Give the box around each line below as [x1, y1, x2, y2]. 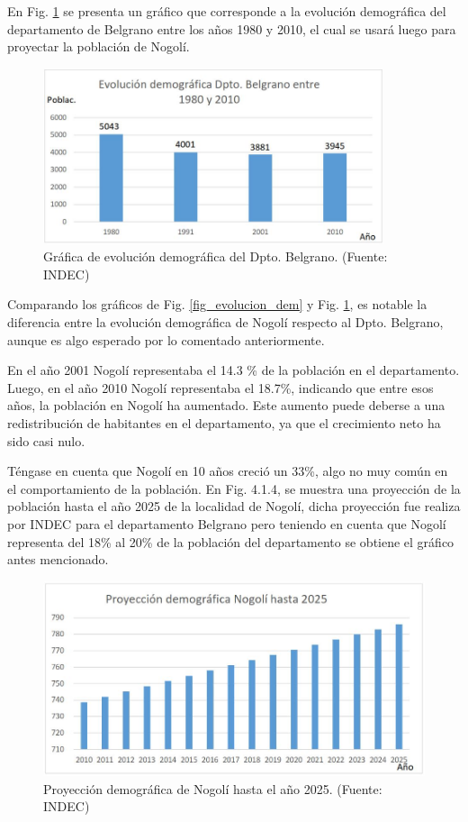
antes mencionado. [7, 550, 109, 569]
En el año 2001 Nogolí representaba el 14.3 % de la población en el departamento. [7, 361, 460, 379]
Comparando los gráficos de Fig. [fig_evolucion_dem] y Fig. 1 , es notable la [7, 295, 427, 314]
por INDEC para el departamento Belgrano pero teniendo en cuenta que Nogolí [7, 514, 446, 533]
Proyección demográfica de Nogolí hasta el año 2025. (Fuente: [43, 779, 382, 798]
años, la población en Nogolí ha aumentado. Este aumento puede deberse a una [7, 396, 445, 415]
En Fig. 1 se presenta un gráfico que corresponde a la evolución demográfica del [7, 2, 446, 20]
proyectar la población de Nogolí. [7, 37, 190, 56]
